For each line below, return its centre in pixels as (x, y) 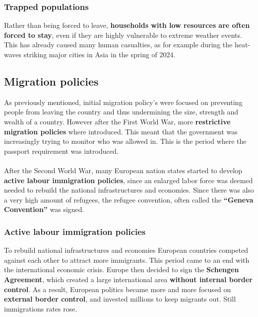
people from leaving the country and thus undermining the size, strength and (121, 112)
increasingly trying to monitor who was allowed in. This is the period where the (125, 141)
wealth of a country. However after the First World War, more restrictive (117, 121)
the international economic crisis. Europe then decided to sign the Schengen (122, 269)
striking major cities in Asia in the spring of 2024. (99, 54)
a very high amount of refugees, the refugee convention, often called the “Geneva (129, 199)
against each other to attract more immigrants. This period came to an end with (127, 260)
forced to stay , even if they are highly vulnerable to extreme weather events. (123, 35)
